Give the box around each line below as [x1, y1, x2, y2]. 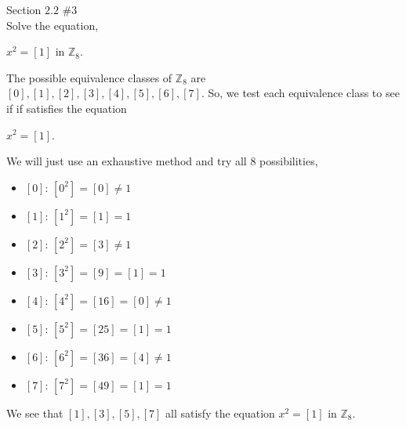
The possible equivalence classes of [6, 69, 172, 85]
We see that [6, 404, 63, 421]
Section [6, 2, 42, 17]
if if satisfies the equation [6, 100, 127, 116]
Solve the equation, [6, 16, 99, 33]
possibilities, [259, 153, 318, 169]
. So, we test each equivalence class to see [201, 85, 400, 101]
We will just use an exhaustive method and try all [6, 153, 247, 169]
